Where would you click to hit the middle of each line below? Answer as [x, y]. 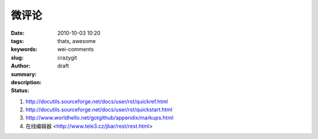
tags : [17, 41]
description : [26, 82]
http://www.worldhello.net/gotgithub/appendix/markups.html [100, 118]
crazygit [67, 57]
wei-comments [76, 49]
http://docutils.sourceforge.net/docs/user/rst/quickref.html [97, 101]
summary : [24, 74]
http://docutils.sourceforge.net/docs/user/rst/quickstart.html [99, 110]
